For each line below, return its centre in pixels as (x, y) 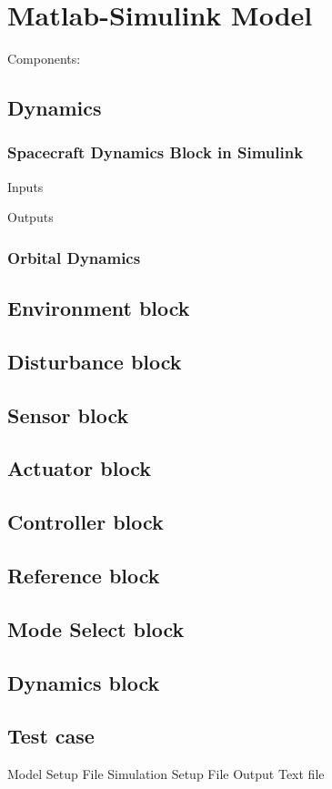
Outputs (30, 217)
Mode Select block (96, 628)
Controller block (86, 522)
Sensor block (68, 415)
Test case (51, 736)
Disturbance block (95, 361)
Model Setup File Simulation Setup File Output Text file (166, 774)
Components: (44, 59)
